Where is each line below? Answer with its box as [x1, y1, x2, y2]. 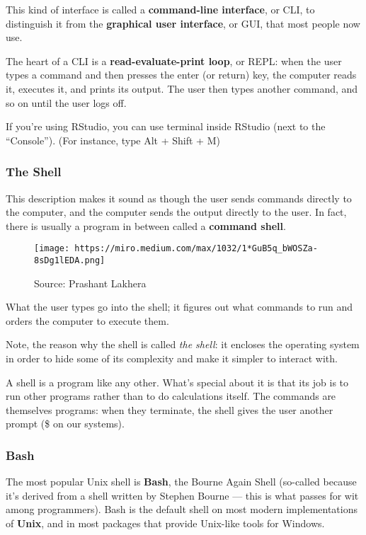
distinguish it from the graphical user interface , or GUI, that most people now [6, 16, 360, 30]
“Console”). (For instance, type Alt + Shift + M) [6, 132, 220, 147]
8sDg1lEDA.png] [34, 255, 105, 265]
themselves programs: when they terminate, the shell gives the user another [6, 402, 333, 417]
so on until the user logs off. [6, 95, 127, 110]
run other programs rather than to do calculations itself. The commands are [6, 389, 336, 403]
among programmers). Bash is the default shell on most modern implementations [6, 502, 358, 517]
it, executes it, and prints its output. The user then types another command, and [6, 81, 358, 96]
